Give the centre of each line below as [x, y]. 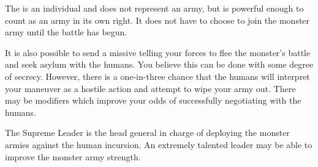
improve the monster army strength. [73, 156]
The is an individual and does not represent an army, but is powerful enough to [154, 8]
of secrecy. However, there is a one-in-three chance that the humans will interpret [157, 76]
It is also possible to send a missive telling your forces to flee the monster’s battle [158, 52]
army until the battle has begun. [66, 32]
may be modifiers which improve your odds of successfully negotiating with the [153, 100]
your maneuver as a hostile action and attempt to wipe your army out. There [150, 88]
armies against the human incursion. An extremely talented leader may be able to [159, 144]
